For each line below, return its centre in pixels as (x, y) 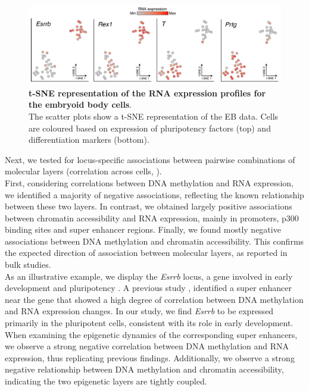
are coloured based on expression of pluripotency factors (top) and (150, 128)
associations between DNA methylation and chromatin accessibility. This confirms (154, 241)
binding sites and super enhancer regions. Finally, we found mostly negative (143, 229)
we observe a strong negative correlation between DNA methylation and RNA (147, 346)
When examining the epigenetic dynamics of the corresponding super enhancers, (151, 334)
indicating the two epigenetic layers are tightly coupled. (106, 381)
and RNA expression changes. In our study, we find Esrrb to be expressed (139, 311)
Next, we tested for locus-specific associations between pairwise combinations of (150, 159)
